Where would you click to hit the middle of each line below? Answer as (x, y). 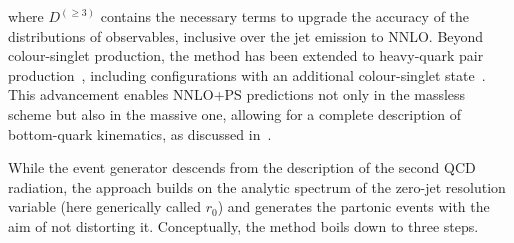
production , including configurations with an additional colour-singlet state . (247, 74)
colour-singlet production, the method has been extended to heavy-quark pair (246, 55)
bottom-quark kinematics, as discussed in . (140, 133)
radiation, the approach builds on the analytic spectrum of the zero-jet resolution (257, 186)
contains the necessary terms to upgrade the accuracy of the (285, 16)
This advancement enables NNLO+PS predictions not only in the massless (237, 94)
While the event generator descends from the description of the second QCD (242, 167)
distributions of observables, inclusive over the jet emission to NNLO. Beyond (246, 35)
